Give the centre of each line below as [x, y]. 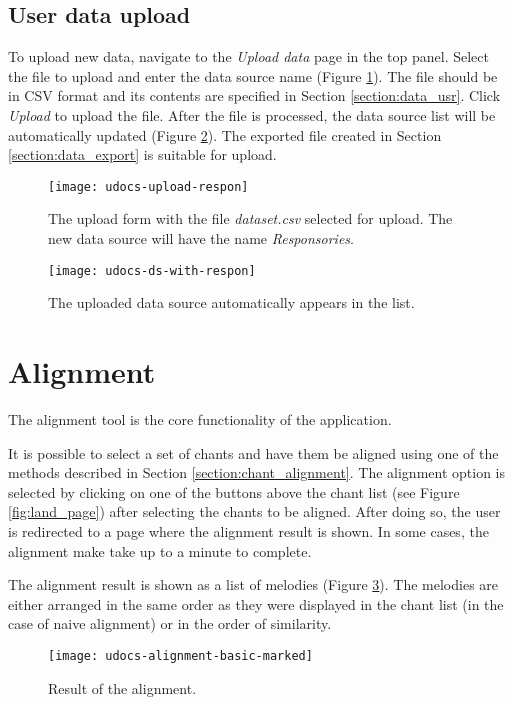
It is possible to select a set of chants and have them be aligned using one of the [253, 452]
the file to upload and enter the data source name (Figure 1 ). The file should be [253, 75]
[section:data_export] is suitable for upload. [142, 154]
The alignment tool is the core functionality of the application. [200, 418]
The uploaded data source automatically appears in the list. [231, 302]
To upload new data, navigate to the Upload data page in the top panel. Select [248, 56]
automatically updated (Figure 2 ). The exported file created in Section [225, 134]
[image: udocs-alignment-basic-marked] [180, 655]
